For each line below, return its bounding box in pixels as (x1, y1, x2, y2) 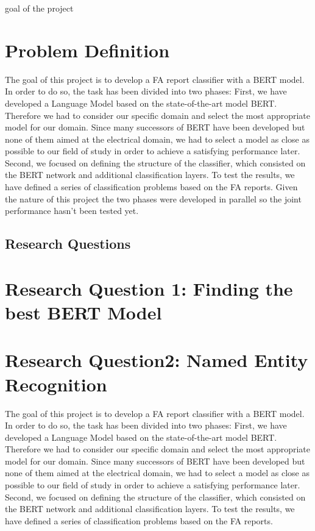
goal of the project (5, 2, 74, 14)
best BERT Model (5, 300, 162, 324)
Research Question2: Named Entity (5, 347, 308, 372)
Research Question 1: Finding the (5, 276, 293, 301)
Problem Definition (5, 37, 170, 62)
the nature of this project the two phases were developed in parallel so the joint (5, 192, 302, 205)
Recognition (5, 371, 107, 396)
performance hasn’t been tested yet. (5, 204, 139, 217)
